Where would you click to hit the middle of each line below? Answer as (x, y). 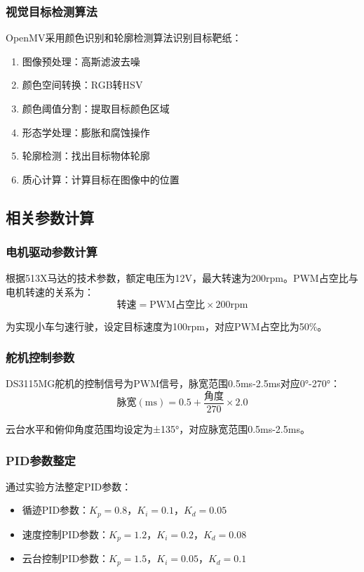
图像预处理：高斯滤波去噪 (81, 61)
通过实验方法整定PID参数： (69, 486)
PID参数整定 (41, 460)
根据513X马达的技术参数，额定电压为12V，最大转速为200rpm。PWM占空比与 (182, 278)
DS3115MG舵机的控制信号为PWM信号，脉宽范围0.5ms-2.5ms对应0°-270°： (173, 383)
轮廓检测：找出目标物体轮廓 (86, 156)
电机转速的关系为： (50, 291)
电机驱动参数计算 (52, 252)
